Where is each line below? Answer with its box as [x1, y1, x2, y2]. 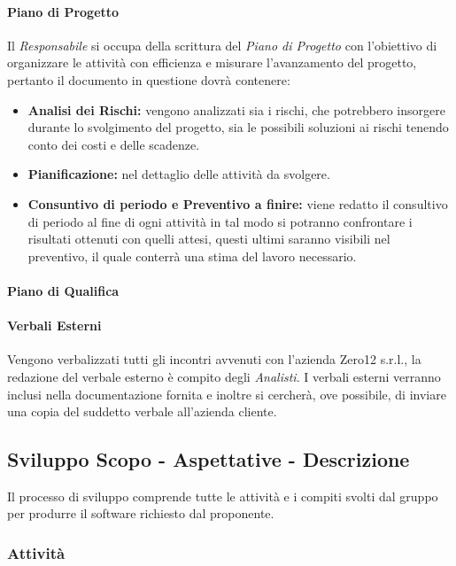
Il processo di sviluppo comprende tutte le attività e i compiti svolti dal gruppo [7, 486, 438, 505]
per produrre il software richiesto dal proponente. [7, 504, 274, 523]
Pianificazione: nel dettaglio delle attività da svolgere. [27, 165, 330, 183]
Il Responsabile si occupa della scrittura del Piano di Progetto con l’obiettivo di [7, 35, 437, 54]
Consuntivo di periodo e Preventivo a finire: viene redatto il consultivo [27, 194, 448, 213]
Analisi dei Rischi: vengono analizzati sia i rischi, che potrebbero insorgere [27, 100, 445, 119]
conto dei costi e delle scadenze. [27, 135, 200, 153]
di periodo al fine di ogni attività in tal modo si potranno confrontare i [27, 212, 413, 230]
